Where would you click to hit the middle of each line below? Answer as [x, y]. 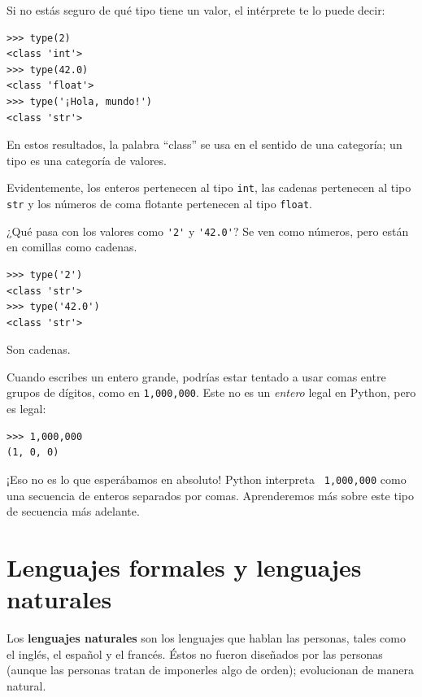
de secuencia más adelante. [73, 511]
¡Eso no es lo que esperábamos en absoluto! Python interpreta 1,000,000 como [207, 479]
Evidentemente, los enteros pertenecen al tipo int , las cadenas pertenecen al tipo [209, 187]
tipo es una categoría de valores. [87, 160]
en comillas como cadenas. [72, 247]
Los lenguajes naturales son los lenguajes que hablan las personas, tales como [206, 638]
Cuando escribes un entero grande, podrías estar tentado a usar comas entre [196, 376]
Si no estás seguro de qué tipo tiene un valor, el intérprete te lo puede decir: [196, 10]
